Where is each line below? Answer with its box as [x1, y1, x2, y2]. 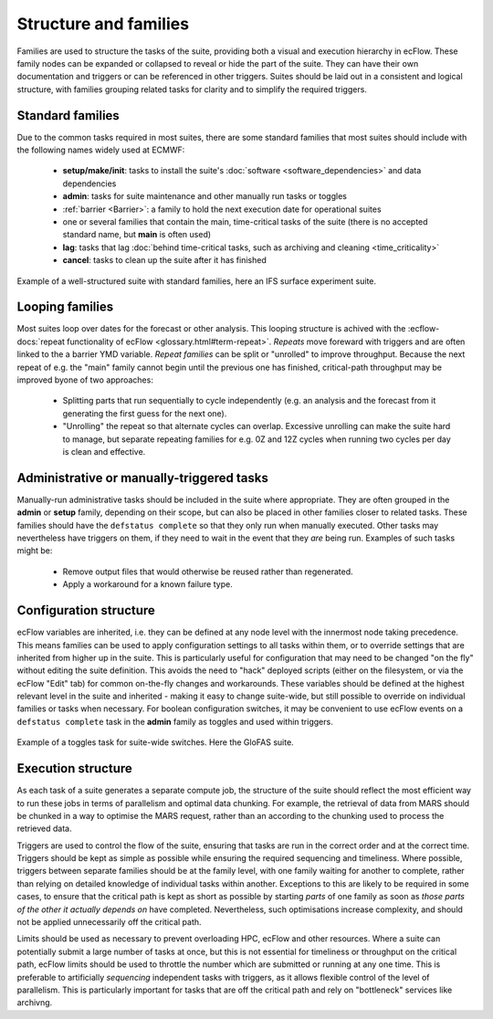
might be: [16, 545, 53, 556]
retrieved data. [16, 823, 72, 835]
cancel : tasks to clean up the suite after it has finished [62, 255, 267, 266]
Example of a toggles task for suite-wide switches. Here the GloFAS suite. [16, 737, 294, 748]
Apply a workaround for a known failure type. [62, 579, 233, 590]
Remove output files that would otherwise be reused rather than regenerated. [62, 566, 353, 577]
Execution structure [16, 761, 132, 776]
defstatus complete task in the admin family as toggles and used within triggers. [16, 716, 333, 727]
